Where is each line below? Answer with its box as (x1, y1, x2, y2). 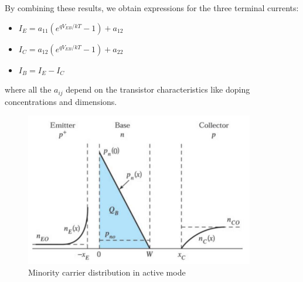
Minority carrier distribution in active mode (28, 266, 186, 278)
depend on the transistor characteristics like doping (66, 83, 250, 96)
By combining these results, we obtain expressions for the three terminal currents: (5, 2, 299, 13)
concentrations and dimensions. (5, 95, 117, 107)
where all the (5, 83, 52, 96)
